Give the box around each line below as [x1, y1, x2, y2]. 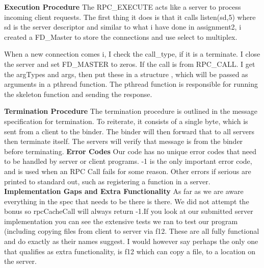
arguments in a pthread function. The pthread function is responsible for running [4, 79, 258, 89]
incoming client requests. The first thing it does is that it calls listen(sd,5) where [4, 11, 256, 22]
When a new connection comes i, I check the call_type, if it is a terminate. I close [4, 48, 260, 59]
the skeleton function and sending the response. [4, 88, 152, 99]
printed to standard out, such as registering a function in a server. [4, 176, 210, 186]
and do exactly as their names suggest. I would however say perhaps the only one [4, 236, 258, 247]
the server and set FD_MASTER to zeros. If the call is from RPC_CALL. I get [4, 58, 255, 69]
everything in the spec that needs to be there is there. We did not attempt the [4, 196, 249, 206]
